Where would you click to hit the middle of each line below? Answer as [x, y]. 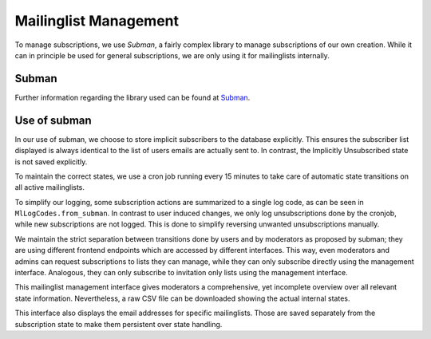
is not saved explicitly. [51, 162]
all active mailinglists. [50, 187]
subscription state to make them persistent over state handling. [119, 324]
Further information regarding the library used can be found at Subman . [132, 97]
